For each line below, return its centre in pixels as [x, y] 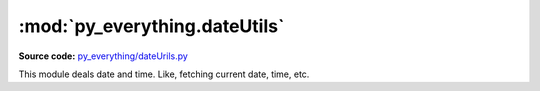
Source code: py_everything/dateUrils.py [103, 56]
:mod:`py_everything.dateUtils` [151, 26]
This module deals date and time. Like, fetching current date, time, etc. [164, 74]
